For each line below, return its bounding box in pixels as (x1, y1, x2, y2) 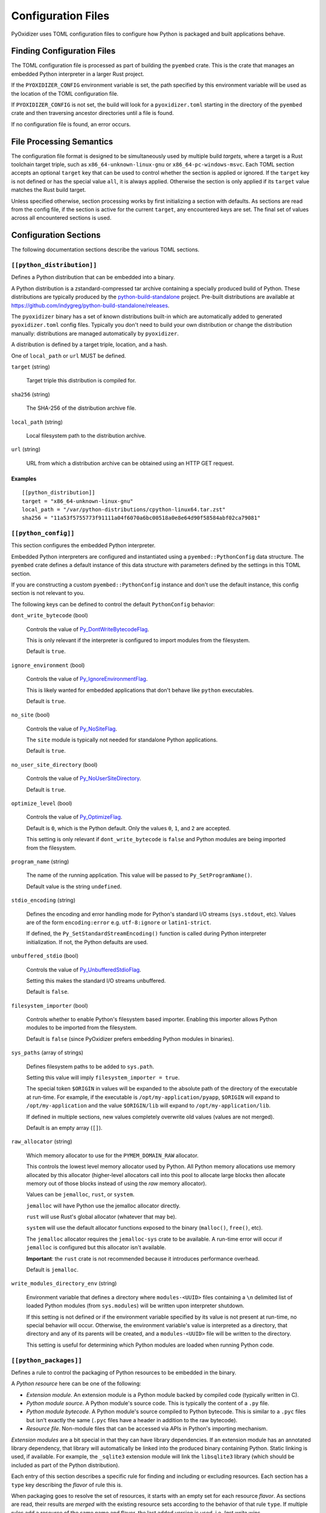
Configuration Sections (11, 230, 101, 240)
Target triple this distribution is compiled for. (26, 377, 136, 384)
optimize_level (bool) (11, 799, 72, 807)
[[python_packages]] (11, 1356, 83, 1364)
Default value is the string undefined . (26, 882, 122, 890)
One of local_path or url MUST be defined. (11, 352, 126, 359)
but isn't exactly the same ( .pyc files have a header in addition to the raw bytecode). (26, 1416, 238, 1423)
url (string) (11, 445, 41, 453)
